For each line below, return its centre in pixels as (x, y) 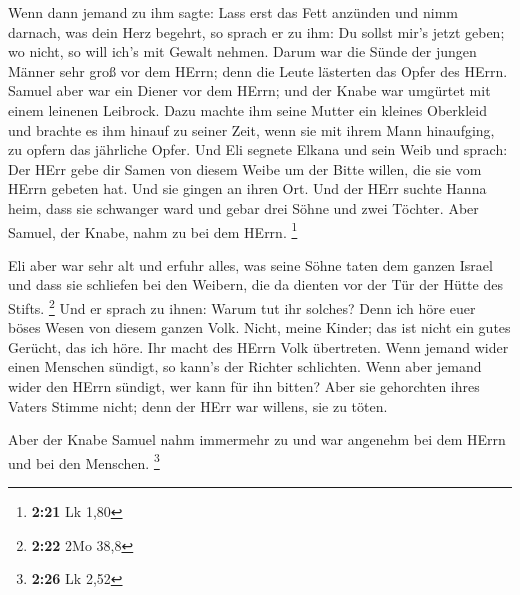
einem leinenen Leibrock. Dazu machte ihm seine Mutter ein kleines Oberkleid (247, 109)
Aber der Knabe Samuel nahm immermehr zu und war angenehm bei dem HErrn (257, 439)
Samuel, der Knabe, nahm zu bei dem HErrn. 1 (153, 230)
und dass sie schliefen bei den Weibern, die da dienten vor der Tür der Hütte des (255, 284)
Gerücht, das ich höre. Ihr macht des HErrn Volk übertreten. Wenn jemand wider (258, 346)
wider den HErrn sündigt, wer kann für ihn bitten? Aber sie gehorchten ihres (244, 386)
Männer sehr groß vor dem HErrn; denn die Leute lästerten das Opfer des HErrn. (258, 70)
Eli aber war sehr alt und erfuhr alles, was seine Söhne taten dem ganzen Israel (250, 264)
